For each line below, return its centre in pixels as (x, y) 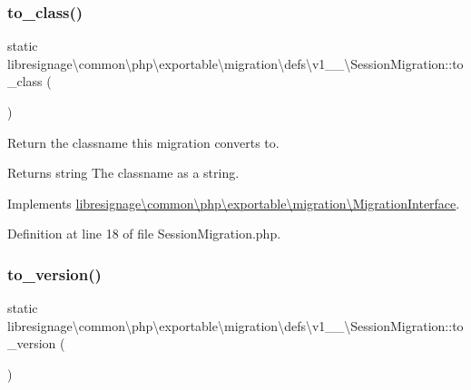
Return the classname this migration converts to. (143, 142)
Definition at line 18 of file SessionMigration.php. (144, 234)
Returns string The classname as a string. (123, 173)
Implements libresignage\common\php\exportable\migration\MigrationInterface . (234, 203)
